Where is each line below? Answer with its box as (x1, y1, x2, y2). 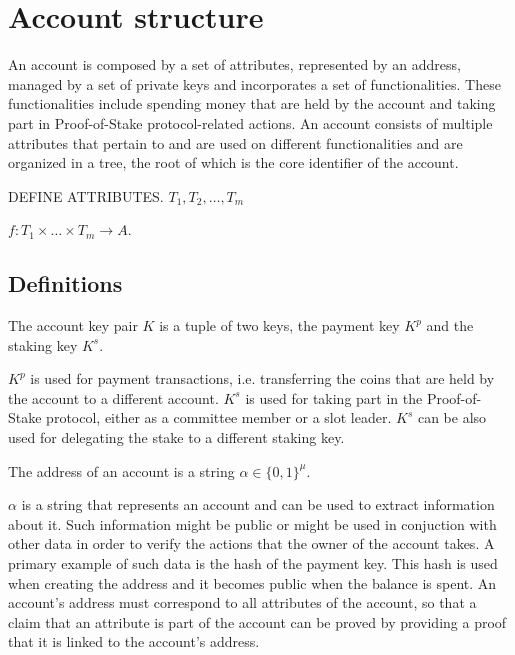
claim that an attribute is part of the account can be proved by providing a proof (8, 611, 507, 632)
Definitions (8, 268, 123, 299)
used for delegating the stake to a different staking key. (8, 427, 345, 448)
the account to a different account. (8, 387, 219, 408)
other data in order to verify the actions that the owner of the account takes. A (8, 533, 495, 554)
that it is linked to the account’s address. (8, 631, 260, 652)
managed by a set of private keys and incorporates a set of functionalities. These (8, 73, 501, 94)
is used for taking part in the (245, 387, 423, 408)
